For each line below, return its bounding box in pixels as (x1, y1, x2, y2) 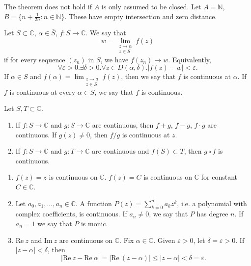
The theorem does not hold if (4, 1, 92, 11)
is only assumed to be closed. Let (101, 1, 201, 11)
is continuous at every (9, 86, 76, 97)
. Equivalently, (168, 54, 211, 64)
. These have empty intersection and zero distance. (64, 11, 217, 21)
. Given (153, 235, 175, 245)
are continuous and (92, 146, 149, 156)
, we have (100, 54, 129, 64)
